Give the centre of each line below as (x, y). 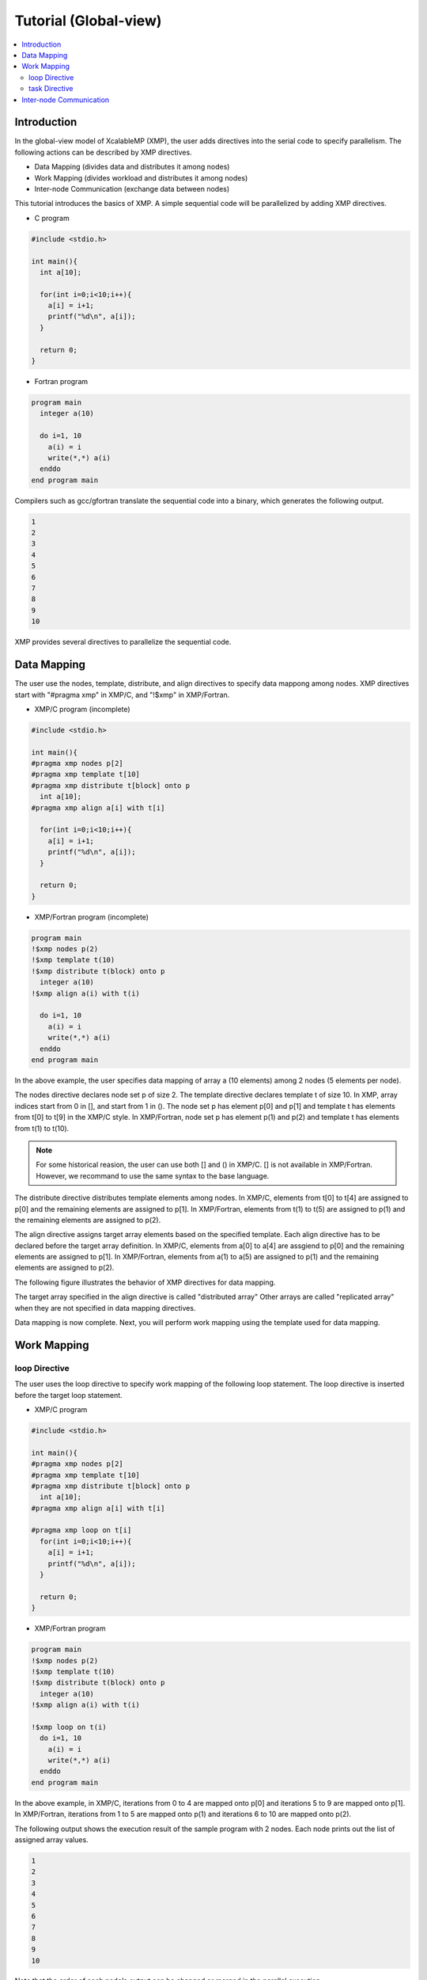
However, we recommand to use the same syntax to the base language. (153, 1175)
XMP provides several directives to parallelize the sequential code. (123, 642)
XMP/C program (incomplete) (82, 709)
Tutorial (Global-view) (88, 21)
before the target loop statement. (68, 1395)
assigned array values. (51, 1840)
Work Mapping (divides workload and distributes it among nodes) (141, 177)
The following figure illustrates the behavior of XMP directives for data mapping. (145, 1282)
